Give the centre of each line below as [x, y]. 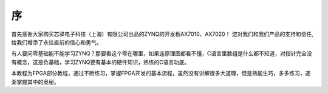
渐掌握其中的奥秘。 [35, 81]
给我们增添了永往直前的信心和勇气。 [56, 42]
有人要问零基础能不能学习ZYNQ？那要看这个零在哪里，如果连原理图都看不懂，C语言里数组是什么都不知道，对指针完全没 [162, 53]
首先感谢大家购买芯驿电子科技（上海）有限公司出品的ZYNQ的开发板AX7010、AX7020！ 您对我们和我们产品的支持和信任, [162, 34]
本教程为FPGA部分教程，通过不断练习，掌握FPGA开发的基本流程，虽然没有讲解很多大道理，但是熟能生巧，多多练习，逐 [161, 74]
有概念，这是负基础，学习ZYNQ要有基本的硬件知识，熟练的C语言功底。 [101, 62]
